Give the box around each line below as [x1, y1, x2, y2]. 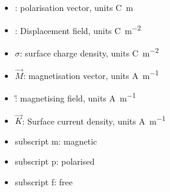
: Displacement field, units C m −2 [15, 22, 141, 36]
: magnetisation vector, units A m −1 [23, 67, 159, 81]
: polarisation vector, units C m [15, 1, 133, 13]
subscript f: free [15, 176, 73, 188]
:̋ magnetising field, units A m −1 [15, 90, 136, 104]
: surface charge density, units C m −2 [19, 44, 159, 59]
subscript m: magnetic [15, 134, 97, 147]
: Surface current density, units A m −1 [22, 112, 166, 127]
